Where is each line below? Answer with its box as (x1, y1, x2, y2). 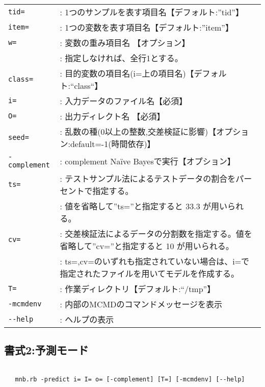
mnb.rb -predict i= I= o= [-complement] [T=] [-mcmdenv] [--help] (15, 375, 245, 383)
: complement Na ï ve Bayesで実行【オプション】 (60, 155, 235, 167)
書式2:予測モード (4, 342, 89, 358)
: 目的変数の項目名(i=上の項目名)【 (60, 67, 194, 79)
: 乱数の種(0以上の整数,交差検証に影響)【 (60, 126, 217, 137)
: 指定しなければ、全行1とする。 (60, 52, 183, 64)
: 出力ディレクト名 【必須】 (60, 110, 165, 122)
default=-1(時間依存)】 (70, 138, 155, 150)
